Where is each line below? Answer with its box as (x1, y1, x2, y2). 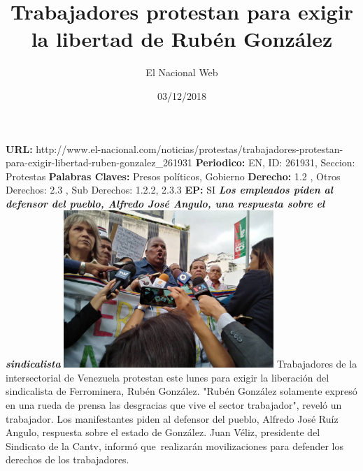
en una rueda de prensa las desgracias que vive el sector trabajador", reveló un (6, 397, 342, 412)
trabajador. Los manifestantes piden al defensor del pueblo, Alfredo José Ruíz (6, 411, 339, 426)
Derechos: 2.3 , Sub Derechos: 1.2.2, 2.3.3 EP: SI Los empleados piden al (6, 182, 334, 197)
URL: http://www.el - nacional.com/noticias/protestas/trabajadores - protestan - (6, 141, 343, 156)
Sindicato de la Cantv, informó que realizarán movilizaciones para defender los (6, 438, 343, 453)
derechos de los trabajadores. (6, 452, 129, 467)
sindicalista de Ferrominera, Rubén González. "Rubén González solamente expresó (6, 384, 357, 398)
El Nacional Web (145, 65, 218, 80)
